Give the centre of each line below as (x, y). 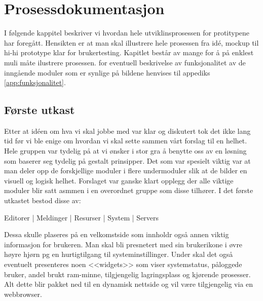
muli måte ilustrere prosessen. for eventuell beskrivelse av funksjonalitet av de (125, 62)
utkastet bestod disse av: (43, 200)
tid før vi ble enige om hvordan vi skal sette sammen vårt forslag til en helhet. (126, 141)
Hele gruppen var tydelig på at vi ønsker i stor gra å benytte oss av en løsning (125, 151)
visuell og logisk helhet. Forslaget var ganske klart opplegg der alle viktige (119, 180)
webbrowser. (23, 294)
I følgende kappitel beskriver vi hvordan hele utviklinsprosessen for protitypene (127, 33)
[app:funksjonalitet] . (35, 82)
